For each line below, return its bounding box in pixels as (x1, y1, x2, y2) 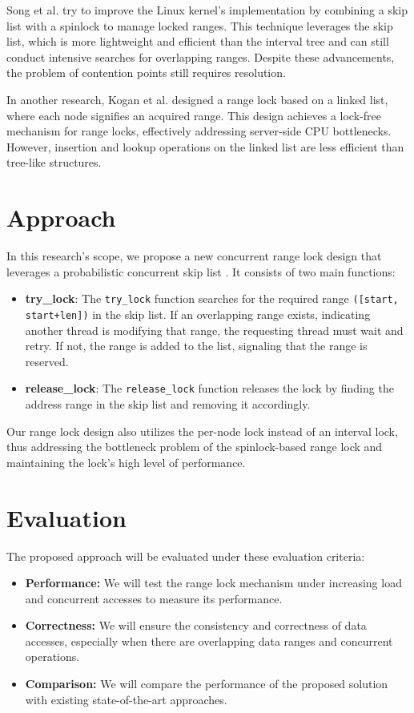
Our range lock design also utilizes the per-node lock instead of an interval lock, (6, 422, 398, 439)
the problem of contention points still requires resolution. (6, 64, 286, 81)
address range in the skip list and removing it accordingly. (25, 396, 311, 412)
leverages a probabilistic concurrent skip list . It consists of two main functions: (6, 263, 396, 280)
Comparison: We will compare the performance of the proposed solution (25, 675, 388, 692)
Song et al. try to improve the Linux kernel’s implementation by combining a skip (6, 2, 408, 18)
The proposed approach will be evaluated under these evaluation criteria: (6, 547, 365, 564)
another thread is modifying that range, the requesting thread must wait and (25, 321, 404, 338)
